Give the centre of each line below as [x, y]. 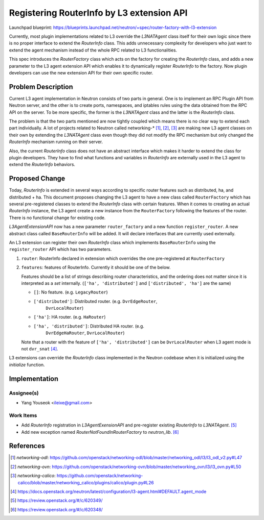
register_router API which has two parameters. [60, 249]
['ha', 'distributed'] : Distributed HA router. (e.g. [89, 326]
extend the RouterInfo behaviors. [42, 165]
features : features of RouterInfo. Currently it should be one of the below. [96, 268]
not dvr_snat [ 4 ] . [40, 349]
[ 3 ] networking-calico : [33, 476]
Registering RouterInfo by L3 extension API [98, 13]
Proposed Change [37, 179]
